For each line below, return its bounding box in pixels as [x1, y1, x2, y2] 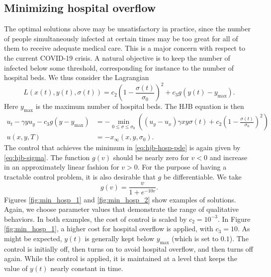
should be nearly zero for [113, 152, 189, 162]
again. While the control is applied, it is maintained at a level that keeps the [4, 253, 237, 264]
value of [4, 263, 28, 273]
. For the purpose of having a [137, 162, 227, 172]
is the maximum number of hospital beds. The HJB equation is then [35, 101, 244, 111]
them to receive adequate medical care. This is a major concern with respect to [4, 43, 245, 53]
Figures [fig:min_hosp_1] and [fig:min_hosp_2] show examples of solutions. [4, 194, 236, 204]
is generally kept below [85, 233, 155, 243]
